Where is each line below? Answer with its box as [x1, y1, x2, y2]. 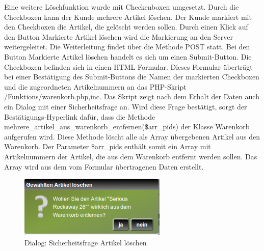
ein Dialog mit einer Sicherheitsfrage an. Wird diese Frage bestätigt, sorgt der [4, 101, 247, 111]
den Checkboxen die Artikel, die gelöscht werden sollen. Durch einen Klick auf [4, 21, 248, 32]
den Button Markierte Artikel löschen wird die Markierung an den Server [4, 31, 233, 42]
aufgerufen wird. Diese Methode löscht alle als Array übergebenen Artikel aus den [4, 131, 260, 142]
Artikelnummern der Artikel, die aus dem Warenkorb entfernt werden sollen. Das [4, 151, 257, 161]
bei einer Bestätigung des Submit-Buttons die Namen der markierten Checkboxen [4, 71, 259, 82]
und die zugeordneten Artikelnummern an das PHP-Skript [4, 81, 187, 92]
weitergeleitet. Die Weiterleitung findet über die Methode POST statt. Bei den [4, 41, 250, 52]
